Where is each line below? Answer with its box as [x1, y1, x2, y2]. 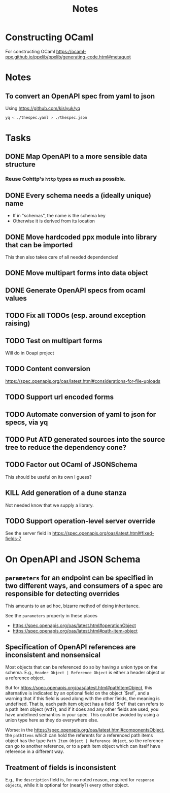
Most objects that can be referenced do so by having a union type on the [5, 664, 158, 670]
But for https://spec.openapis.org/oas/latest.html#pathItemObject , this [5, 685, 153, 691]
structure [5, 160, 36, 169]
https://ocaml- [56, 48, 86, 54]
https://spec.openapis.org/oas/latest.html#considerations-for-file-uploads [5, 378, 161, 384]
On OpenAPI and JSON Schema [5, 553, 141, 565]
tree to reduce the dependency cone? [5, 443, 127, 452]
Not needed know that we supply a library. [5, 502, 94, 508]
